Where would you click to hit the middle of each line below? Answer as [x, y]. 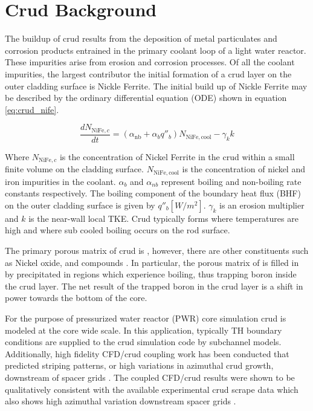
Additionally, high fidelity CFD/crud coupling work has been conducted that [147, 353]
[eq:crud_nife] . [32, 109]
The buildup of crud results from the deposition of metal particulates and [141, 38]
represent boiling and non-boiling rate [231, 181]
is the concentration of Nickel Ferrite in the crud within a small [177, 156]
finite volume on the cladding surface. [74, 169]
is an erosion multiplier [262, 205]
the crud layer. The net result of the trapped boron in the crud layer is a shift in [154, 286]
